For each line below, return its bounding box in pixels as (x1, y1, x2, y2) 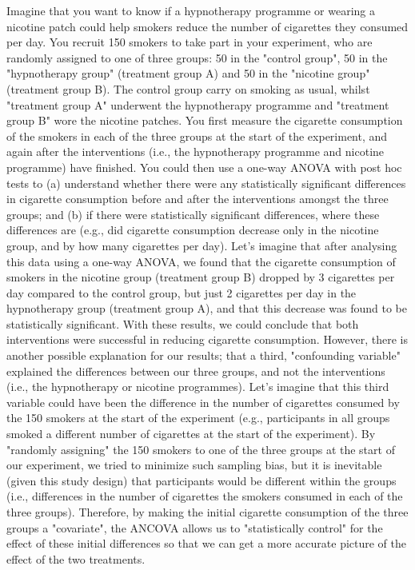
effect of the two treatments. (6, 550, 146, 567)
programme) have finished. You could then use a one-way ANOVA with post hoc (6, 158, 402, 175)
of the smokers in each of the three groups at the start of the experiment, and (6, 127, 388, 144)
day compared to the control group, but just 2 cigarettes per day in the (6, 284, 357, 301)
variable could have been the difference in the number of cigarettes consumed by (6, 393, 400, 410)
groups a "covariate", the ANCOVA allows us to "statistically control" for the (6, 519, 383, 536)
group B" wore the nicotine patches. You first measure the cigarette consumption (6, 112, 403, 129)
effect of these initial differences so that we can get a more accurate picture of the (6, 535, 407, 552)
